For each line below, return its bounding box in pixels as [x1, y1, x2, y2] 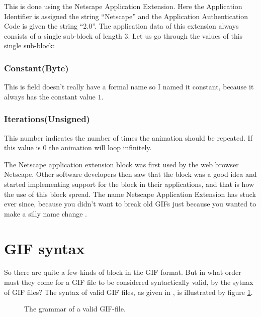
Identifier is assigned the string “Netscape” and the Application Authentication [4, 11, 248, 21]
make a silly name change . [4, 208, 87, 219]
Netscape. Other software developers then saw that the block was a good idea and [4, 169, 257, 179]
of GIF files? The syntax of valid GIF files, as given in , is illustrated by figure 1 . [4, 286, 253, 297]
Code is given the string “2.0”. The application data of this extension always [4, 21, 239, 31]
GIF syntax [4, 238, 85, 258]
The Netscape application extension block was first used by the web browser [4, 159, 239, 169]
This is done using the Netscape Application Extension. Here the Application [4, 1, 242, 11]
